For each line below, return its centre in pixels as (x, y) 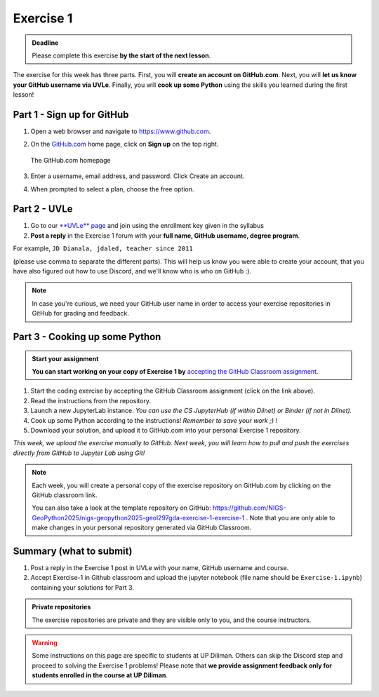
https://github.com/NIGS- (249, 508)
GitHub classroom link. (65, 495)
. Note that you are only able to (291, 517)
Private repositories (61, 607)
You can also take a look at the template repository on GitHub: (121, 508)
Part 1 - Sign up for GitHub (71, 115)
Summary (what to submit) (73, 551)
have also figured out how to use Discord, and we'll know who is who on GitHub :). (132, 271)
